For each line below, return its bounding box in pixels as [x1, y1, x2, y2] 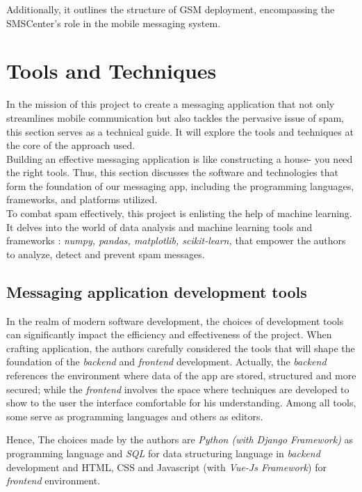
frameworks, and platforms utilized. [6, 192, 158, 207]
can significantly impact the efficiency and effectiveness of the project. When [6, 327, 332, 342]
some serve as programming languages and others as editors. [6, 408, 263, 423]
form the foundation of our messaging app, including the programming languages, [6, 178, 354, 193]
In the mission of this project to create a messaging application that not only [6, 97, 335, 111]
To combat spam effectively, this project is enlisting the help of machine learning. [6, 206, 352, 221]
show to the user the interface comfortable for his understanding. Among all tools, [6, 395, 356, 410]
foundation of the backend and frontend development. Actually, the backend [6, 354, 327, 369]
